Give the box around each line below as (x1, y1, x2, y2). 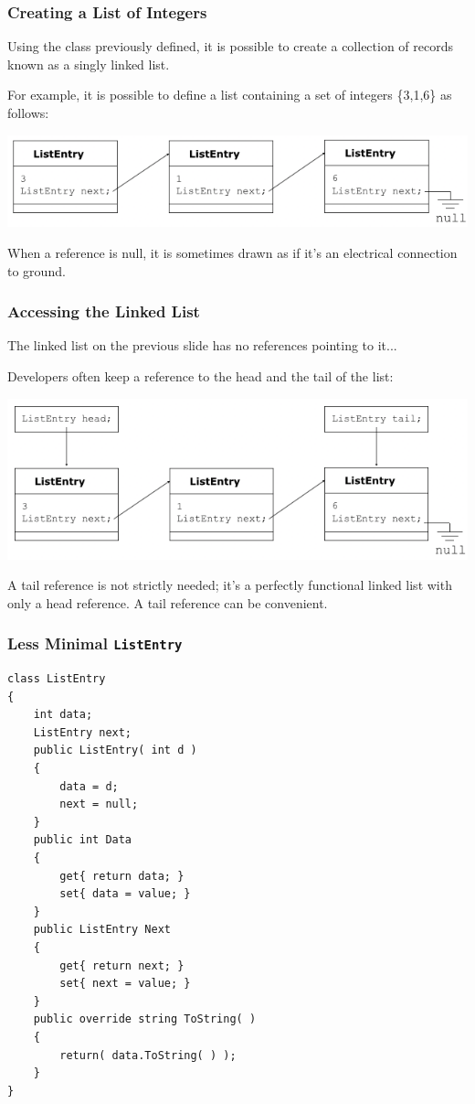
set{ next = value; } (59, 977, 191, 991)
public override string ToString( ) (33, 1013, 257, 1026)
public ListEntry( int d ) (33, 744, 197, 757)
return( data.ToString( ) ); (59, 1048, 237, 1062)
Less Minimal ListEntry (7, 632, 183, 655)
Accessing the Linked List (7, 300, 200, 323)
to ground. (7, 261, 66, 280)
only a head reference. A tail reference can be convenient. (7, 593, 328, 612)
